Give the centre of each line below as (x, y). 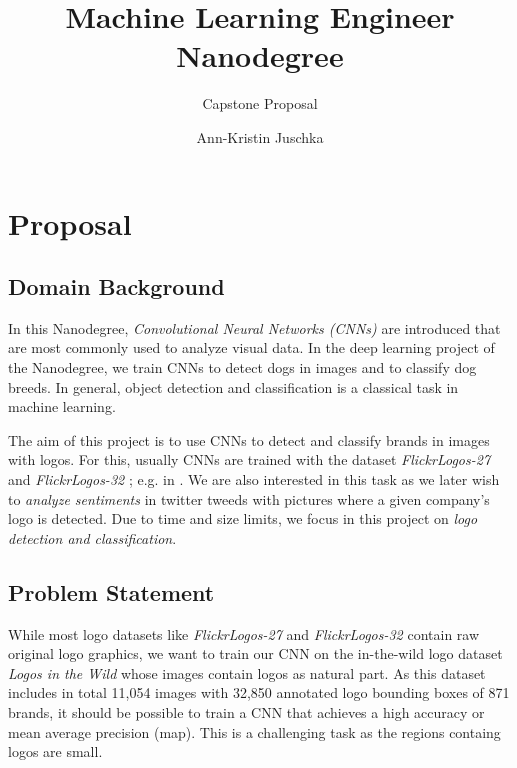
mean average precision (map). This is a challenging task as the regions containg (254, 731)
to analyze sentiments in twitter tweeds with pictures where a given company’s (249, 498)
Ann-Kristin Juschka (260, 136)
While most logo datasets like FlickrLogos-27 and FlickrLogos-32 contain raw (244, 633)
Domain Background (116, 286)
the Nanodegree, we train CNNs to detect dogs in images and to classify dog (242, 367)
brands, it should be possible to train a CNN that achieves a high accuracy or (246, 712)
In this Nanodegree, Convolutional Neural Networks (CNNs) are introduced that (254, 327)
